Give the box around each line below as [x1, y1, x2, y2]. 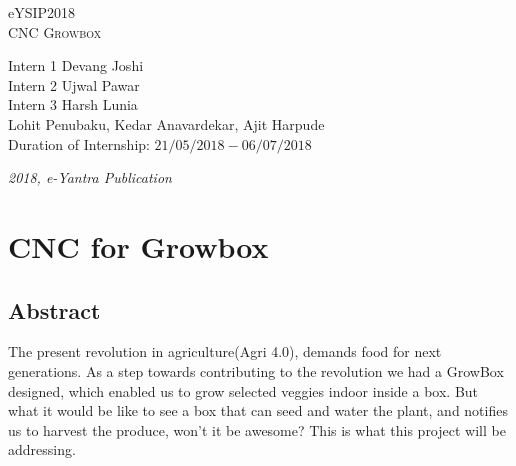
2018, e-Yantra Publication [8, 167, 172, 188]
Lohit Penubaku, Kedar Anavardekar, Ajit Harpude [8, 113, 325, 134]
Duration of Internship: [8, 133, 150, 154]
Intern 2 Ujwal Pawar [8, 74, 140, 95]
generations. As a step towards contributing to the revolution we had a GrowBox [8, 360, 504, 381]
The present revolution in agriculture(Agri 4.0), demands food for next [8, 341, 442, 362]
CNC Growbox [8, 21, 102, 42]
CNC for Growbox [8, 225, 269, 266]
